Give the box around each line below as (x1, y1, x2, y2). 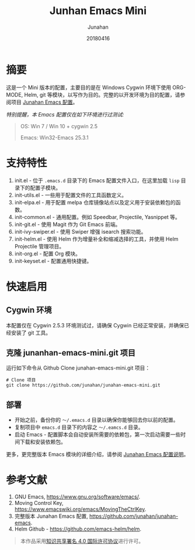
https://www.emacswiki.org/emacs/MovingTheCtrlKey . (14, 505, 147, 513)
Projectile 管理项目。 (14, 242, 65, 250)
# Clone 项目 (6, 377, 36, 383)
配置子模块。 (30, 184, 61, 191)
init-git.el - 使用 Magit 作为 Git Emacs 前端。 (14, 221, 121, 228)
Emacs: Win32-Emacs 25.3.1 (20, 134, 89, 141)
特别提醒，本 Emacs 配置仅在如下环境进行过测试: (6, 111, 124, 118)
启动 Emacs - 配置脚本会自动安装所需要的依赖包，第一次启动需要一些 (14, 431, 181, 438)
